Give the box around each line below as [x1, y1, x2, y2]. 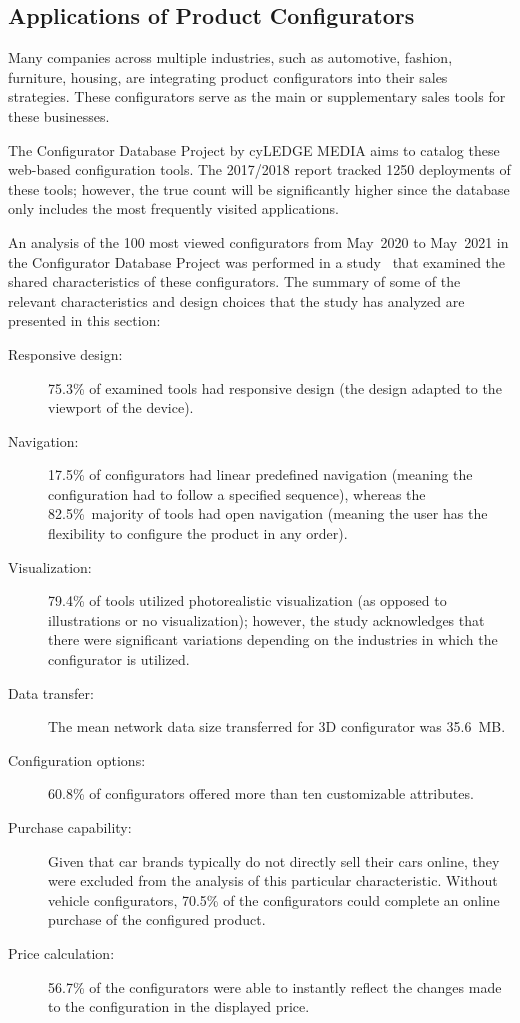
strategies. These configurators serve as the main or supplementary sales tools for [8, 86, 506, 107]
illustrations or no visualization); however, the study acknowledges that [48, 609, 485, 630]
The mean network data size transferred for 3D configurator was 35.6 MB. [48, 716, 506, 737]
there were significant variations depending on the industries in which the [48, 629, 498, 650]
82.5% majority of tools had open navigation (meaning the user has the [48, 503, 488, 524]
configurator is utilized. [48, 649, 190, 670]
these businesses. [8, 105, 110, 126]
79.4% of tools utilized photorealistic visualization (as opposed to [48, 590, 447, 611]
